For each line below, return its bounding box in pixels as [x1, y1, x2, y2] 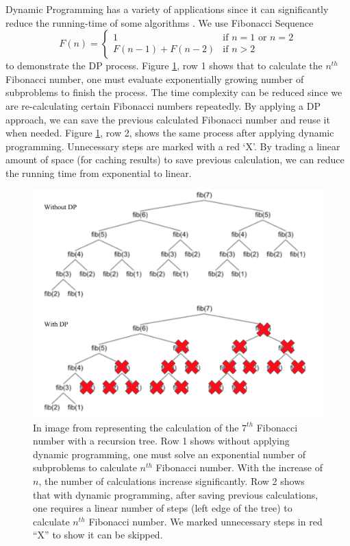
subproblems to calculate [33, 460, 137, 475]
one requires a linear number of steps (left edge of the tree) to [33, 501, 292, 515]
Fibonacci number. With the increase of [155, 460, 323, 475]
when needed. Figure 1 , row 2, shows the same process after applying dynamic [5, 126, 334, 140]
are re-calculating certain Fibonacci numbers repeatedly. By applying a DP [5, 98, 321, 112]
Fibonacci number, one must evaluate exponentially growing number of [5, 71, 304, 86]
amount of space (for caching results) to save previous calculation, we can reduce [5, 152, 345, 167]
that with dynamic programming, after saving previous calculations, [33, 487, 318, 501]
